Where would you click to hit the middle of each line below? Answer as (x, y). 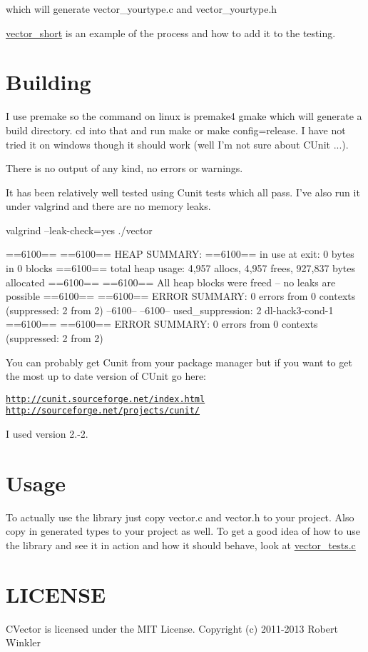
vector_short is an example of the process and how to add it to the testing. (171, 32)
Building (48, 82)
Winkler (24, 642)
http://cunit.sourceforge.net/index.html (106, 399)
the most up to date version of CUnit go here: (106, 376)
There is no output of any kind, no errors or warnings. (124, 168)
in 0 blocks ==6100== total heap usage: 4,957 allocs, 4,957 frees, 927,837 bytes (181, 268)
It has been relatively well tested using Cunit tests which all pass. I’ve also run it (183, 192)
